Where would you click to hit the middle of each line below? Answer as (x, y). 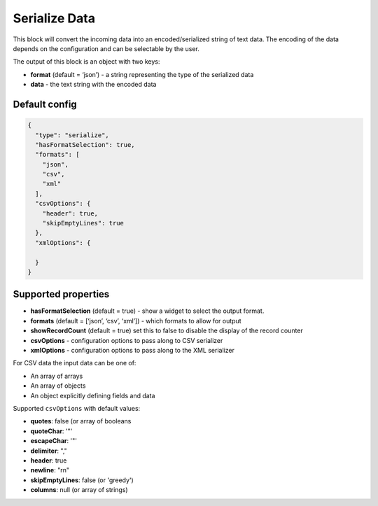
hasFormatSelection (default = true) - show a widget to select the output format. (147, 311)
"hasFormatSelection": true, (85, 145)
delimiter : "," (49, 451)
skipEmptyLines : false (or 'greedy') (82, 480)
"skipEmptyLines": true (83, 223)
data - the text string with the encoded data (93, 85)
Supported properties (61, 294)
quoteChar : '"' (51, 431)
